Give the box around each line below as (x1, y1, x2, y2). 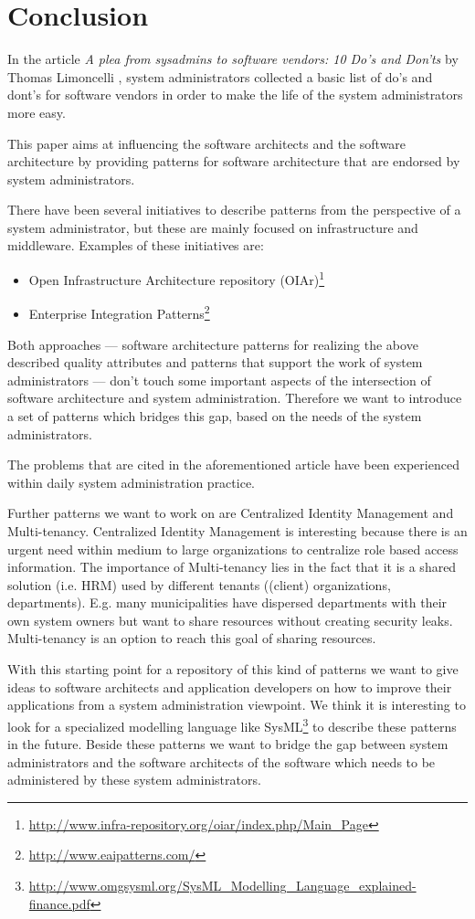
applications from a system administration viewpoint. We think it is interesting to (7, 695, 466, 714)
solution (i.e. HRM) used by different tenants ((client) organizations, (7, 575, 391, 594)
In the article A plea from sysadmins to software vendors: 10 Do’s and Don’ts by (7, 49, 459, 69)
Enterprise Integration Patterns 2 (28, 301, 210, 322)
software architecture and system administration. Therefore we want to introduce (7, 388, 462, 407)
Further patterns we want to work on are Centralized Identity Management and (7, 503, 454, 523)
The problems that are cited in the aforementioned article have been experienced (7, 455, 459, 474)
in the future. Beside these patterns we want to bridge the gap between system (7, 734, 449, 754)
